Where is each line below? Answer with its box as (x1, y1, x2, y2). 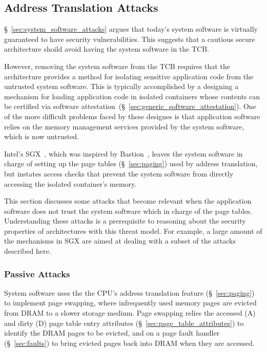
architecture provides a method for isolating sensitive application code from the (4, 71, 254, 81)
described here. (4, 246, 51, 256)
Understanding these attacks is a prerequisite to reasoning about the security (4, 215, 246, 226)
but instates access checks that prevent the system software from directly (4, 168, 234, 179)
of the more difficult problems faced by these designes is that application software (4, 111, 260, 121)
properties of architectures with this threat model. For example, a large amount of (4, 225, 262, 236)
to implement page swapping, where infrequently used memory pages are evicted (4, 297, 257, 308)
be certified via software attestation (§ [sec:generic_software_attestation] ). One (4, 101, 256, 112)
